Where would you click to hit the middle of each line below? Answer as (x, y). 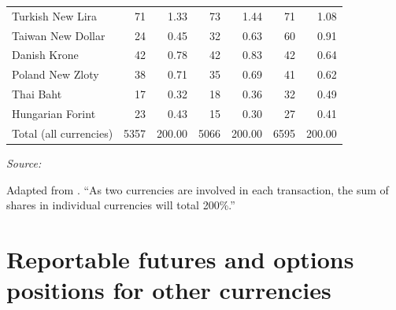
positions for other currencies (169, 290)
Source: (24, 162)
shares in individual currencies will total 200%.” (121, 205)
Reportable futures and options (180, 258)
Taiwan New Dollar (59, 35)
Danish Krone (45, 55)
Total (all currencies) (63, 133)
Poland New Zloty (56, 74)
